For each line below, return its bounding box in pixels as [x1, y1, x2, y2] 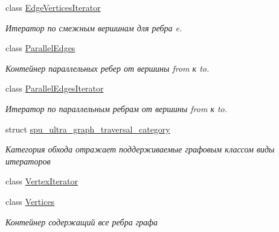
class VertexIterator [5, 175, 79, 187]
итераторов [5, 154, 51, 167]
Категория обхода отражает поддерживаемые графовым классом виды [5, 143, 275, 155]
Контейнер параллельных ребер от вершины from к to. [5, 61, 210, 74]
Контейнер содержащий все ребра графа [5, 215, 158, 228]
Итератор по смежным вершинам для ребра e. [5, 21, 182, 34]
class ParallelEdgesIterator [5, 82, 104, 95]
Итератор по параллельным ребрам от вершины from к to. [5, 102, 228, 114]
